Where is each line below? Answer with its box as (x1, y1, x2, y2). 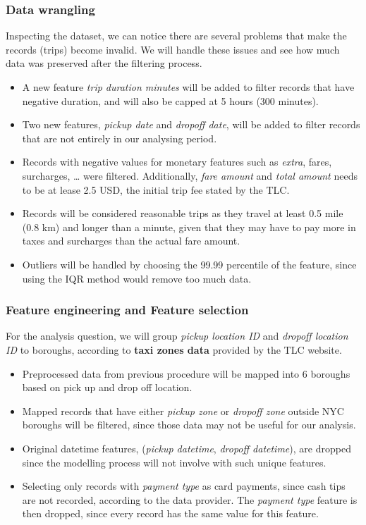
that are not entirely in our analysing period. (22, 130, 217, 145)
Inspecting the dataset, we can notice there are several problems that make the (6, 28, 347, 43)
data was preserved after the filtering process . (6, 56, 202, 70)
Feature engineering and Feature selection (6, 301, 249, 319)
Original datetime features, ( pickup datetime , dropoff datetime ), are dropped (22, 440, 351, 455)
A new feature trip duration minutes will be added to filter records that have (22, 80, 355, 94)
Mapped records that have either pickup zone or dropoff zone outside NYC (22, 403, 344, 418)
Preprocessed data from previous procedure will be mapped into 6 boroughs (22, 366, 350, 381)
